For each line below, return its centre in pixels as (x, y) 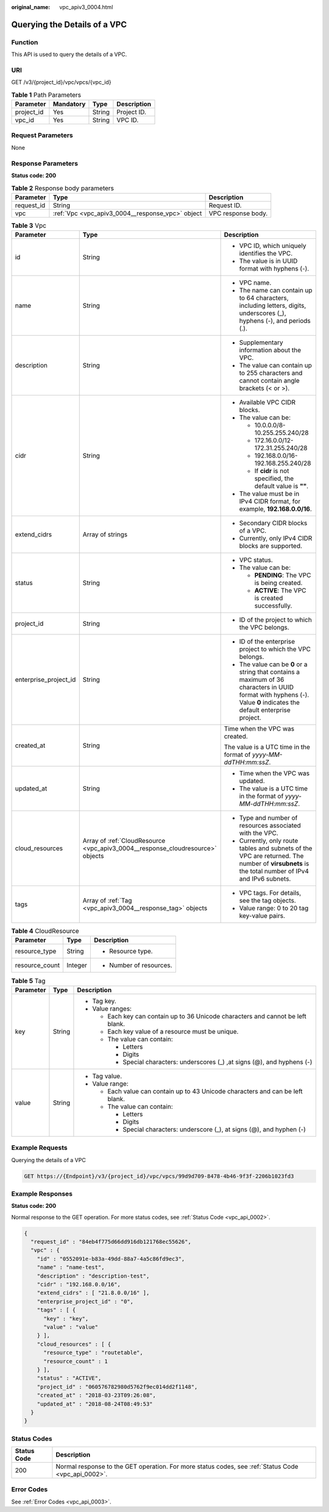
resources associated (270, 826)
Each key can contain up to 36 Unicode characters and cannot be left (207, 1016)
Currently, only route (269, 841)
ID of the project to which (275, 620)
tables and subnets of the (276, 848)
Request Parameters (42, 135)
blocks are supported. (271, 546)
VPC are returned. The (271, 856)
